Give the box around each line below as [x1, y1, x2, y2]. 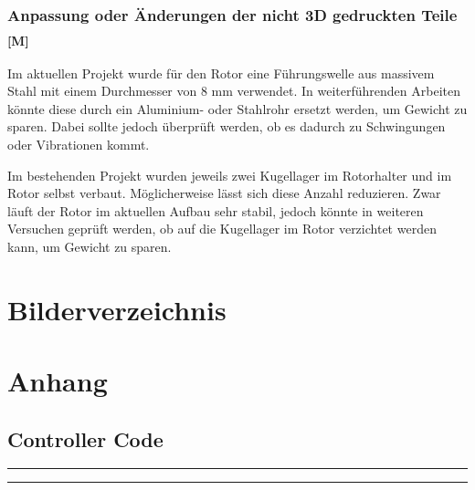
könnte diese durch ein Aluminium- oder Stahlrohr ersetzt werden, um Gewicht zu [7, 99, 468, 118]
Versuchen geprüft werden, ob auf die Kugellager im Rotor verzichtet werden [7, 219, 437, 238]
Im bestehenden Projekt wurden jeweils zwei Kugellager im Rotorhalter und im [7, 165, 452, 184]
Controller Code [7, 424, 164, 453]
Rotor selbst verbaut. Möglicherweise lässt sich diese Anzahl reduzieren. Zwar [7, 183, 441, 203]
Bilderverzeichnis [7, 290, 227, 328]
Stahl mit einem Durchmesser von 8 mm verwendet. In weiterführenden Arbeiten [7, 81, 461, 100]
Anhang [7, 362, 108, 400]
